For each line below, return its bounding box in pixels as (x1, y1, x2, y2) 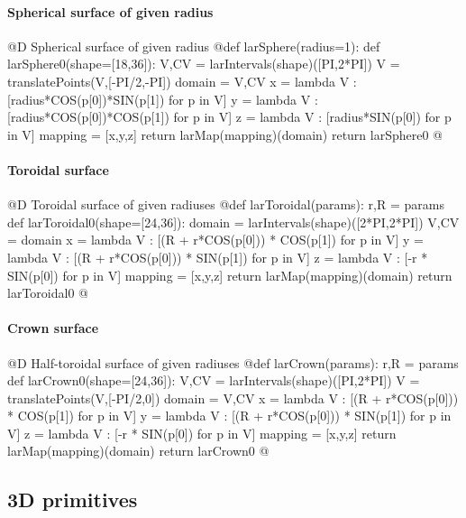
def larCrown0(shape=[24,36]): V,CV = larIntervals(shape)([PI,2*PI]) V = (7, 371, 420, 390)
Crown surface (7, 319, 99, 338)
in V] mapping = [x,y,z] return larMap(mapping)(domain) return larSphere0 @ (7, 125, 443, 143)
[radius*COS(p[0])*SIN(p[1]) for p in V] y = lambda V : (7, 89, 318, 108)
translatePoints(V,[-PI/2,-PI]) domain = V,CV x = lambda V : (7, 71, 357, 90)
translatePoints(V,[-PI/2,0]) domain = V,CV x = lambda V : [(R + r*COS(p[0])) (7, 388, 459, 407)
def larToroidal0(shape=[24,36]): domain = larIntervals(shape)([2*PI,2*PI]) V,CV (7, 212, 460, 231)
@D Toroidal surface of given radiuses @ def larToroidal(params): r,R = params (7, 195, 444, 214)
